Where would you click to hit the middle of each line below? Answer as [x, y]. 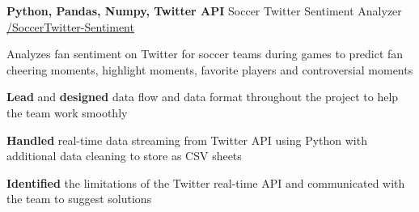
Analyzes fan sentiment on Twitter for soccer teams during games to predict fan [205, 54]
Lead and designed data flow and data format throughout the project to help [203, 97]
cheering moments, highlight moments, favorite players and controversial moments [210, 69]
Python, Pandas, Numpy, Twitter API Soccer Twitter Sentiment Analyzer [204, 11]
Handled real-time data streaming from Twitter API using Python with [187, 140]
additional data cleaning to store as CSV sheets [124, 156]
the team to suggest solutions [79, 199]
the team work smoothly [67, 112]
